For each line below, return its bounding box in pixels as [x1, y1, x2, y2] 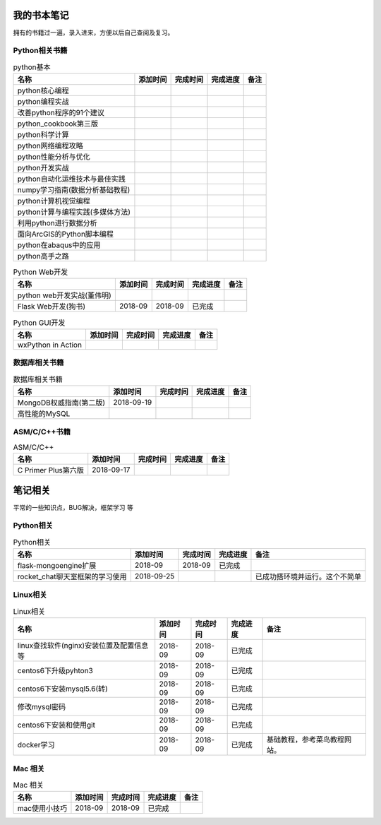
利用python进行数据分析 [17, 218, 98, 228]
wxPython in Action [17, 340, 83, 350]
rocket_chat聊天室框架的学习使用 [17, 572, 127, 582]
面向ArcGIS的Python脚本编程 [17, 230, 114, 239]
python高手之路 [17, 251, 70, 261]
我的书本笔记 [13, 9, 69, 21]
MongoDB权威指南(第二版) [17, 398, 106, 408]
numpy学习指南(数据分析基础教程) [17, 185, 131, 195]
